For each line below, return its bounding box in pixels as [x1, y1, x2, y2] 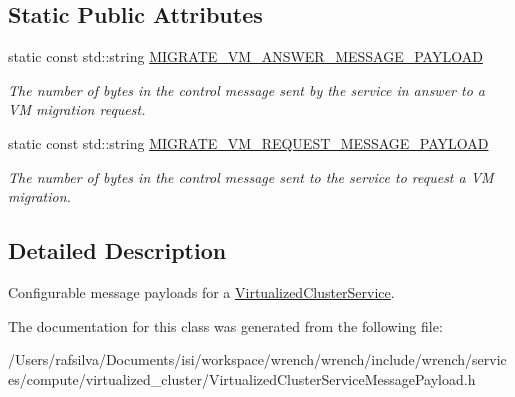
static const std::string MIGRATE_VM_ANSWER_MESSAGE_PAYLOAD [8, 46, 483, 67]
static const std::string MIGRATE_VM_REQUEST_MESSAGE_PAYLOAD [8, 132, 489, 153]
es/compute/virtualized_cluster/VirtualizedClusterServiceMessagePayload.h [8, 368, 476, 389]
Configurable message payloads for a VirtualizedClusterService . [8, 281, 395, 302]
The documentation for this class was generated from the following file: [8, 315, 443, 336]
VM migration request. [8, 99, 146, 120]
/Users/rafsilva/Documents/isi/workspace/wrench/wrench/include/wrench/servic [8, 349, 507, 370]
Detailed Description [8, 235, 227, 266]
